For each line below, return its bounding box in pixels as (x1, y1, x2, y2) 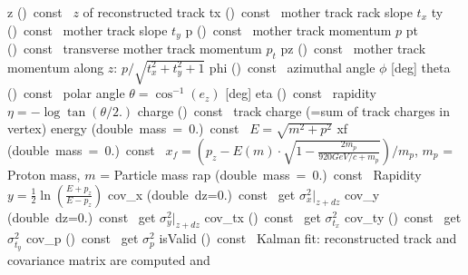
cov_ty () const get (345, 207, 462, 226)
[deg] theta (391, 57, 451, 76)
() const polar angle (7, 83, 125, 103)
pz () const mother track (280, 39, 426, 58)
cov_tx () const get (204, 207, 321, 226)
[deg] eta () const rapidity (225, 83, 376, 103)
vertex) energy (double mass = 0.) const (7, 119, 239, 138)
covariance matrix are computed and (7, 250, 210, 269)
